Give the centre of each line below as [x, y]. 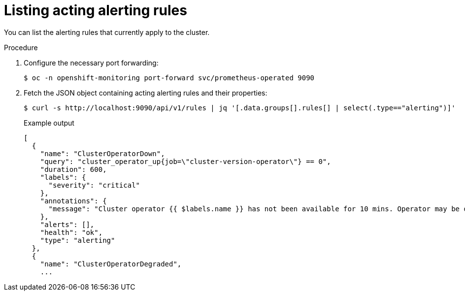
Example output [49, 123]
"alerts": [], [67, 224]
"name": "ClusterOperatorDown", [102, 153]
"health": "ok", [71, 232]
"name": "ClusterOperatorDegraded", [111, 264]
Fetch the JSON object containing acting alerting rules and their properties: [146, 93]
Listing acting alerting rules [96, 10]
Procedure [21, 47]
